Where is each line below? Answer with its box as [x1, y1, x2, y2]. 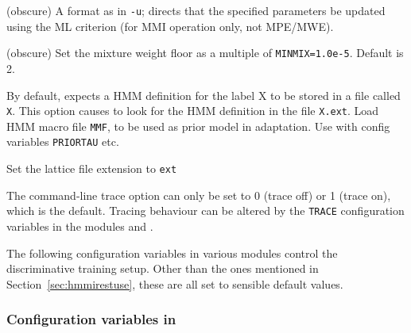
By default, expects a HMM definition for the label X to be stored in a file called [6, 86, 401, 103]
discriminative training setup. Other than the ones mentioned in [6, 260, 319, 277]
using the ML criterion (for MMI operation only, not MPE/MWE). [6, 17, 334, 34]
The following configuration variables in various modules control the [6, 244, 338, 261]
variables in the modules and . [6, 217, 153, 234]
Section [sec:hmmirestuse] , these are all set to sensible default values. [6, 275, 343, 292]
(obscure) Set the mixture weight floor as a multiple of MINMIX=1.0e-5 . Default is [6, 44, 404, 61]
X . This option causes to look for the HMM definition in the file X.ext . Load [6, 102, 379, 119]
